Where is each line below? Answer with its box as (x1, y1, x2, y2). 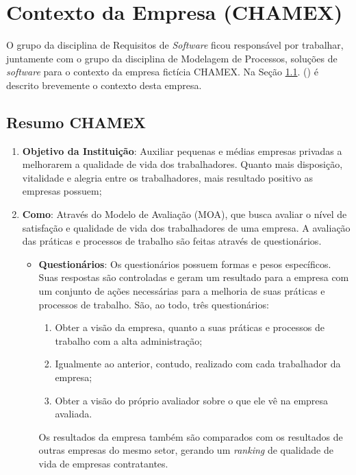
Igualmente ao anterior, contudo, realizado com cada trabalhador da (55, 356, 341, 371)
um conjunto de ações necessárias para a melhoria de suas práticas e (38, 284, 325, 298)
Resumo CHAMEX (6, 111, 147, 132)
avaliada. (55, 406, 92, 421)
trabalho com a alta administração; (55, 333, 203, 348)
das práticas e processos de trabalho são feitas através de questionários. (22, 234, 322, 248)
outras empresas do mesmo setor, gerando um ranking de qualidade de (38, 443, 333, 457)
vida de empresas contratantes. (38, 456, 168, 470)
